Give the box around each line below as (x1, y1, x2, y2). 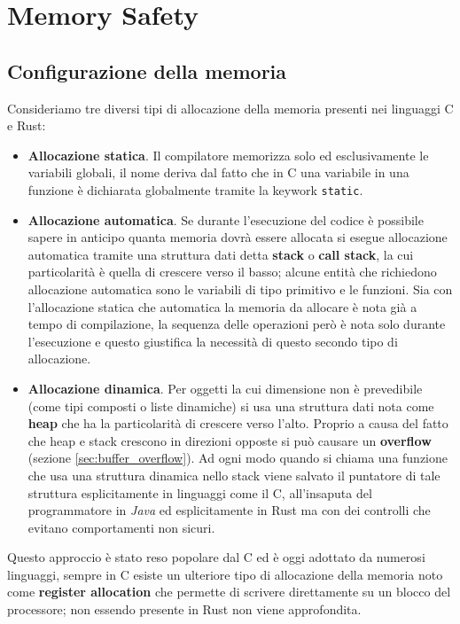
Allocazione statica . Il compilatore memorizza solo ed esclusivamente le (27, 145, 429, 164)
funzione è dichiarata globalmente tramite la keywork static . (27, 180, 363, 199)
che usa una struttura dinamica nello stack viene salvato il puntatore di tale (27, 465, 441, 484)
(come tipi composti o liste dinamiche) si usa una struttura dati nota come (27, 396, 434, 415)
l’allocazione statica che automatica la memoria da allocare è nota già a (27, 297, 417, 316)
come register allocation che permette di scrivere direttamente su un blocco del (7, 582, 451, 601)
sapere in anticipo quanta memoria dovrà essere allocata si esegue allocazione (27, 228, 448, 246)
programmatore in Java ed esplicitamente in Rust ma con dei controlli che (27, 501, 431, 519)
